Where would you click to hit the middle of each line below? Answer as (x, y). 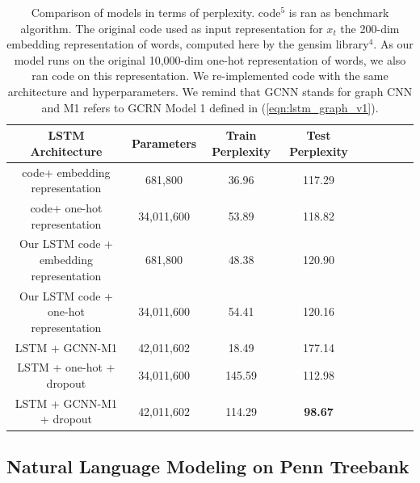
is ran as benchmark (339, 12)
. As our (393, 44)
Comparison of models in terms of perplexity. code (156, 12)
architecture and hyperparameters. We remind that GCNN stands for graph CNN (210, 91)
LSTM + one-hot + (66, 367)
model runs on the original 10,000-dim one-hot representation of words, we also (210, 59)
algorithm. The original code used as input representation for (172, 28)
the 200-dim (370, 28)
